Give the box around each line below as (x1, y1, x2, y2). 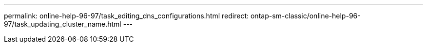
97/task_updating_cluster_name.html (4, 20, 121, 28)
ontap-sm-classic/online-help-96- (250, 12, 361, 20)
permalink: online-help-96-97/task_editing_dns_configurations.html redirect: (4, 12, 249, 20)
